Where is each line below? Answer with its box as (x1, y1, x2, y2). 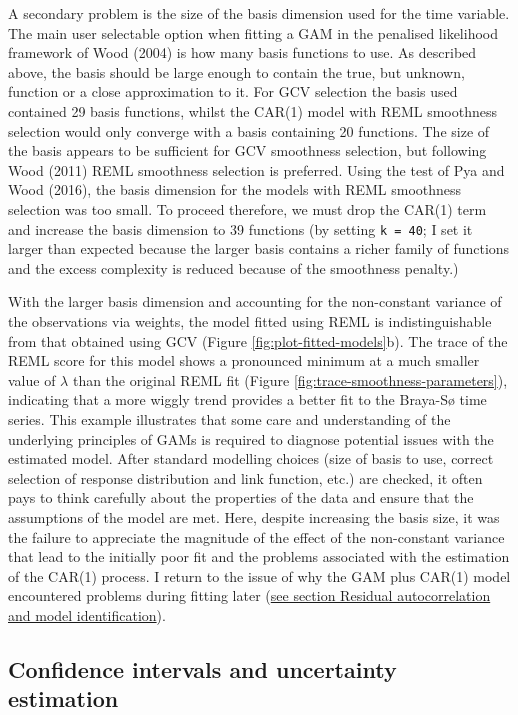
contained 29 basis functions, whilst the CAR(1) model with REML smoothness (8, 100, 497, 121)
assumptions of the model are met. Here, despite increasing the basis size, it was (8, 506, 500, 527)
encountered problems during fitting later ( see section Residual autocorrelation (8, 585, 491, 606)
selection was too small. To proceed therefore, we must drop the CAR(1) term (8, 198, 487, 219)
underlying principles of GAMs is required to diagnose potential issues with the (8, 428, 494, 449)
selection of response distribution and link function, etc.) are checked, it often (8, 467, 483, 488)
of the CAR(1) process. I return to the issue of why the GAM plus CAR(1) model (8, 565, 511, 586)
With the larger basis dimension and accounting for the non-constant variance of (8, 291, 502, 312)
